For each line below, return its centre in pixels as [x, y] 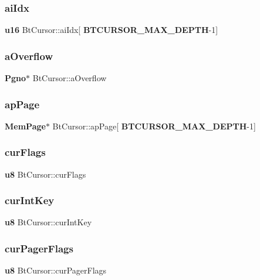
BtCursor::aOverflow [70, 78]
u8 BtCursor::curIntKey [48, 222]
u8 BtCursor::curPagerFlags [56, 270]
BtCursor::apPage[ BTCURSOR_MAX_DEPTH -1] [154, 126]
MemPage [25, 126]
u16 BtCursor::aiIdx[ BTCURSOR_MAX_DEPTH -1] [112, 30]
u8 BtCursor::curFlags [45, 174]
